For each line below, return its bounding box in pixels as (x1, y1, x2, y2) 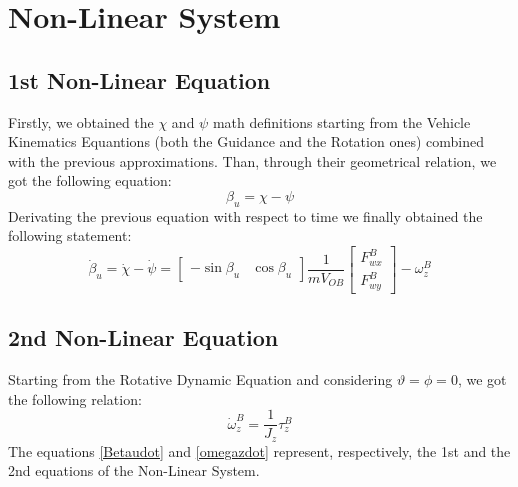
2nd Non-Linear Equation (8, 322, 279, 353)
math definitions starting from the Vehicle (212, 111, 471, 132)
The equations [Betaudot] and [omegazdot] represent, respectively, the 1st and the (8, 440, 511, 461)
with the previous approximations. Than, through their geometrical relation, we (8, 150, 497, 171)
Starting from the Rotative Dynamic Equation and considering (8, 369, 393, 390)
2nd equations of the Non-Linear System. (8, 460, 260, 481)
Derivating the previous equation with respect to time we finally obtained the (8, 205, 483, 226)
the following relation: (8, 388, 142, 409)
